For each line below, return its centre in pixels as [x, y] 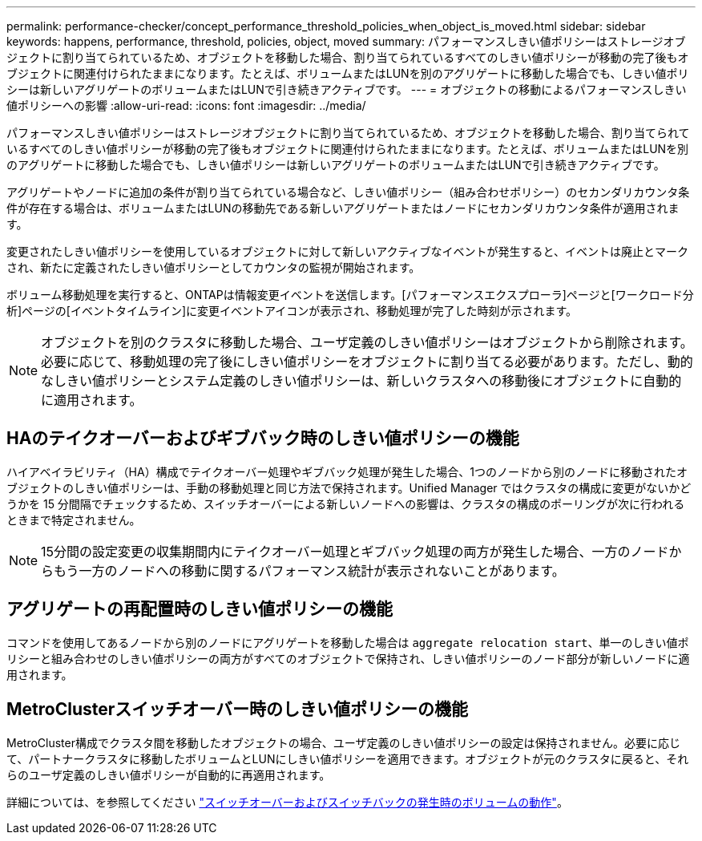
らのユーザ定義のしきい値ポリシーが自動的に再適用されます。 [169, 774]
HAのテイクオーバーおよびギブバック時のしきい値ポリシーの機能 [263, 439]
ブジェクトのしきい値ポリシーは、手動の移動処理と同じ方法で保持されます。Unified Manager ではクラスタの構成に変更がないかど [349, 487]
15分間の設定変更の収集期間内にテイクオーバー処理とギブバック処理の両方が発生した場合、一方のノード [355, 551]
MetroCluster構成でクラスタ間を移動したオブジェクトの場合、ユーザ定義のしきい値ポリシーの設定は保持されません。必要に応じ [343, 742]
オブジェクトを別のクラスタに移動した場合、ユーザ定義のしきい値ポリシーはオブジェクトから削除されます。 [367, 342]
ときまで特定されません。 [74, 520]
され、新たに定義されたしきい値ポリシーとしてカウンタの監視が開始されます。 [214, 267]
